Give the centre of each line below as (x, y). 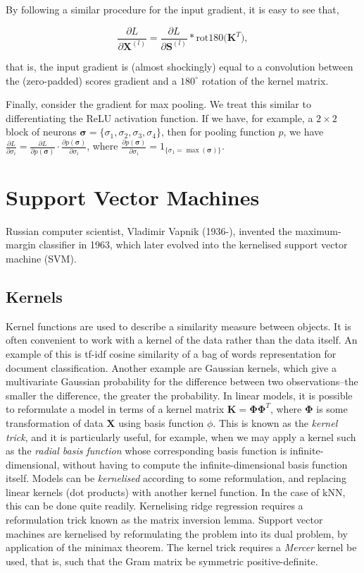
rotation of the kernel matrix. (265, 80)
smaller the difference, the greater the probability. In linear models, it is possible (179, 395)
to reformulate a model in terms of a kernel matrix (115, 409)
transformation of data (55, 422)
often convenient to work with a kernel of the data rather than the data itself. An (182, 340)
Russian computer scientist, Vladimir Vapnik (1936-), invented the (149, 230)
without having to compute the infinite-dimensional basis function (205, 464)
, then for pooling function (218, 132)
